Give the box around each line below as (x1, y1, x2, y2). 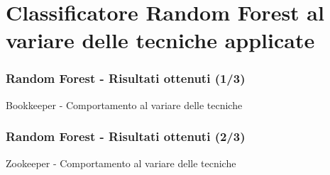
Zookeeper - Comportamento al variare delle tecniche (6, 155, 236, 170)
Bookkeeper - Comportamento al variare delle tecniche (6, 97, 243, 112)
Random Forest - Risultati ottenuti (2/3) (6, 128, 246, 145)
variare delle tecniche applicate (6, 26, 315, 55)
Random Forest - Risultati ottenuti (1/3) (6, 69, 246, 87)
